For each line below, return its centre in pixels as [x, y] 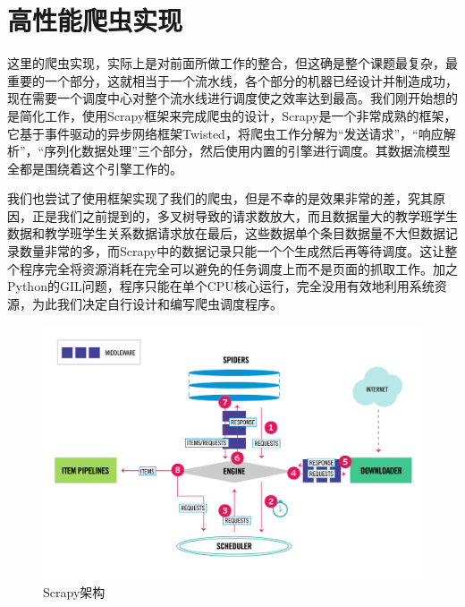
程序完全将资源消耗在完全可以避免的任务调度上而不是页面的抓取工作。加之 [238, 268]
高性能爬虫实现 [95, 20]
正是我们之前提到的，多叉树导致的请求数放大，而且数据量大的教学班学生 [245, 215]
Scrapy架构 [74, 592]
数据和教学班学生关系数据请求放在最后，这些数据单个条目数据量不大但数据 [226, 233]
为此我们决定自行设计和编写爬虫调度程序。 [157, 303]
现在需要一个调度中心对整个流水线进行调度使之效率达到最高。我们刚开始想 [226, 98]
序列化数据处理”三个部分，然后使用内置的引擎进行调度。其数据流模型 [247, 151]
